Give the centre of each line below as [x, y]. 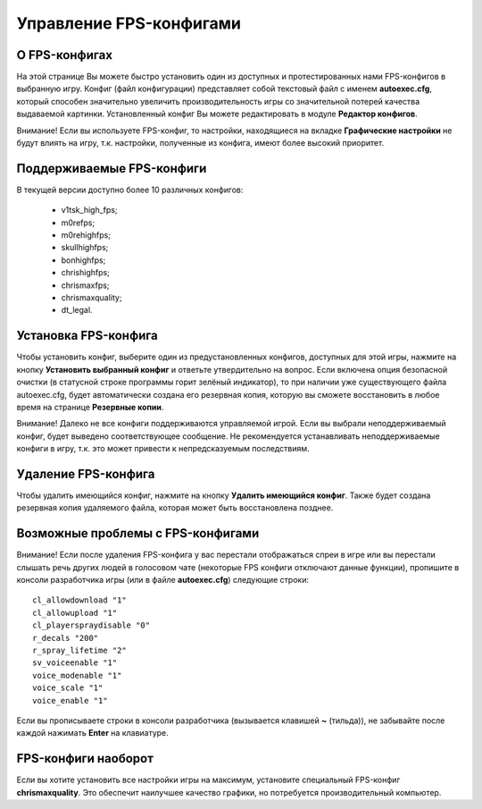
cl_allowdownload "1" [79, 600]
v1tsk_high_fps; [89, 210]
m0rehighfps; [86, 235]
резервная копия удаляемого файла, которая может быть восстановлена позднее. [175, 508]
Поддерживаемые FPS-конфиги [112, 169]
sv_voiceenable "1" [75, 663]
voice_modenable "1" [77, 675]
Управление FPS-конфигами [129, 23]
